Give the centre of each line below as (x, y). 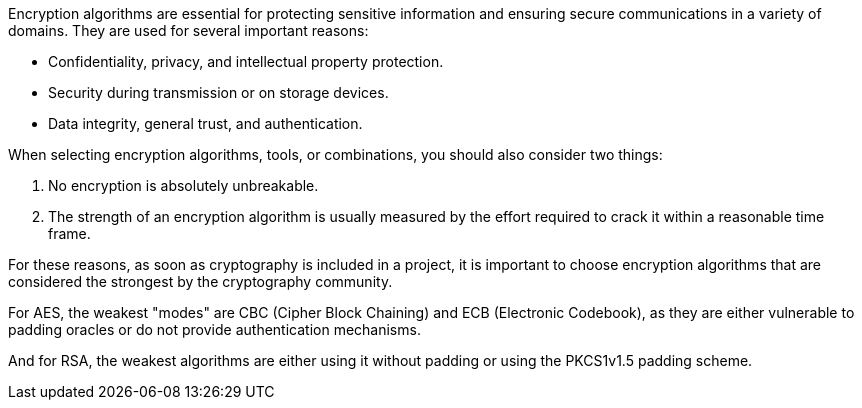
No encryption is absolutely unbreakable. (183, 185)
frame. (69, 233)
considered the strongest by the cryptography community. (200, 281)
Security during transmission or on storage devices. (218, 92)
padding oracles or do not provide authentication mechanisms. (214, 329)
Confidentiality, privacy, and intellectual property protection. (246, 61)
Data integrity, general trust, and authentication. (205, 123)
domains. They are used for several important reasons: (188, 30)
